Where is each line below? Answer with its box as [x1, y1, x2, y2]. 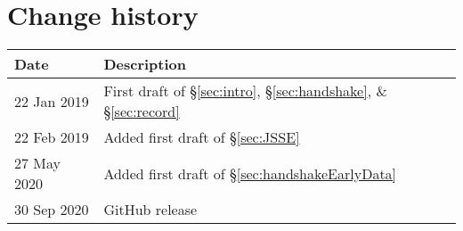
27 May [14, 153, 61, 174]
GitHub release [103, 199, 198, 220]
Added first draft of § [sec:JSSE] [103, 127, 300, 148]
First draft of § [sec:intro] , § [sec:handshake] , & [103, 80, 387, 102]
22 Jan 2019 [14, 90, 89, 111]
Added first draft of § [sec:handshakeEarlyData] [103, 162, 397, 184]
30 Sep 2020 [14, 199, 89, 220]
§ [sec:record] [103, 101, 180, 122]
